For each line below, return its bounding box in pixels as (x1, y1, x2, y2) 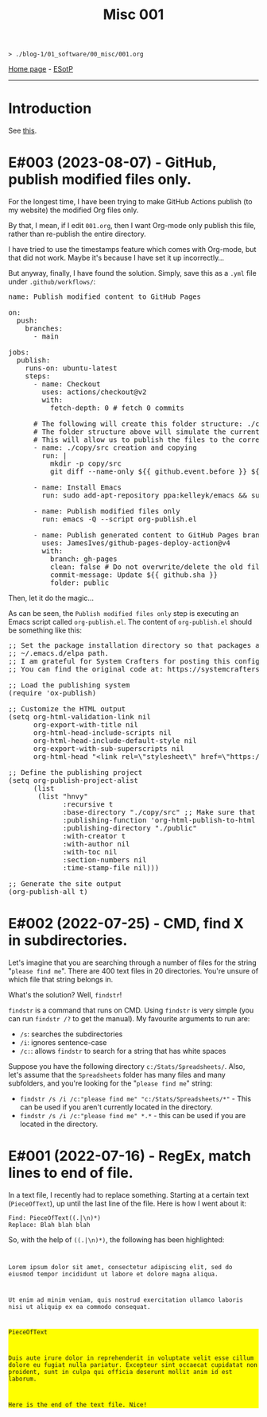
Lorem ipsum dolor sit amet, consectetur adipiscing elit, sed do (8, 1263, 233, 1271)
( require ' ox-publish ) (8, 689, 97, 698)
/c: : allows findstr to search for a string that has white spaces (19, 1047, 226, 1055)
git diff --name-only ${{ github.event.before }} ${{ (50, 467, 265, 476)
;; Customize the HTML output (8, 705, 126, 714)
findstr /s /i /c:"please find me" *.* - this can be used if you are (19, 1111, 246, 1120)
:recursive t (62, 800, 114, 809)
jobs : (8, 348, 30, 357)
